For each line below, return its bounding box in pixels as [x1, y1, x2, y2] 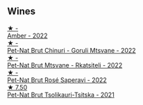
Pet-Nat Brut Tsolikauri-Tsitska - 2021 [7, 90, 115, 99]
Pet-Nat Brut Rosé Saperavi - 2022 [7, 76, 108, 84]
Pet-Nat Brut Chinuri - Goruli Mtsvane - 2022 [7, 46, 137, 54]
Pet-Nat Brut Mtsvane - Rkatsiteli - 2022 [7, 60, 123, 69]
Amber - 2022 [7, 31, 48, 40]
